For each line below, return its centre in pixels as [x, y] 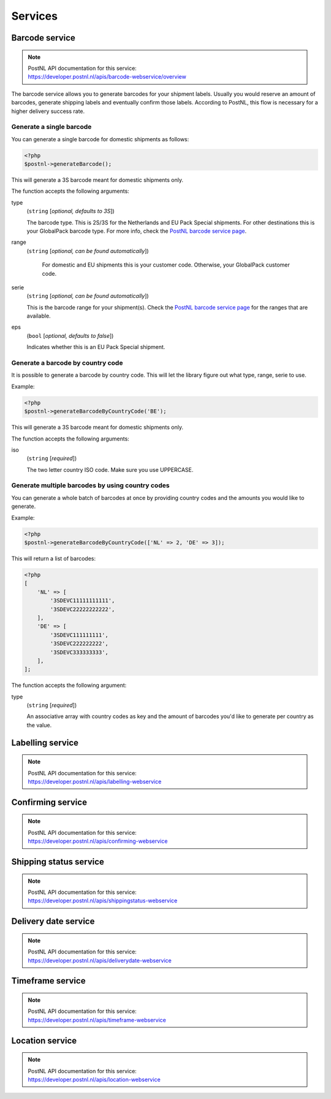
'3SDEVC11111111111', [82, 601]
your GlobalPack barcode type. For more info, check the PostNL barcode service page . [137, 231]
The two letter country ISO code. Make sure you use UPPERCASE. [110, 469]
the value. [39, 725]
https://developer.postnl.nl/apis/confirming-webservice [98, 841]
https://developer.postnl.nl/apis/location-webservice [94, 1079]
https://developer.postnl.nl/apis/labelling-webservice [95, 782]
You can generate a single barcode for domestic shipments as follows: [100, 139]
